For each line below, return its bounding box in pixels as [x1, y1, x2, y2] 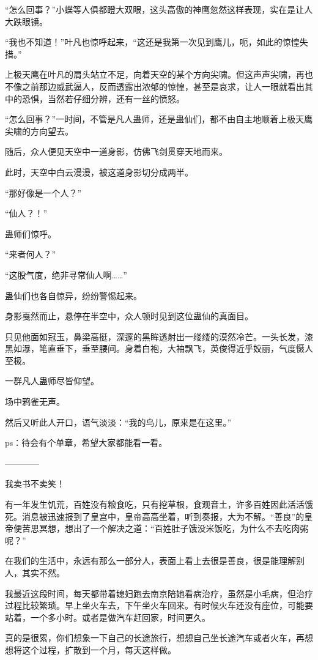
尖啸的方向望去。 [5, 124, 73, 137]
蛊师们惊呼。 [5, 227, 56, 240]
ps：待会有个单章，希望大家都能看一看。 [5, 436, 168, 449]
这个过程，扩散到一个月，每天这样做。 [21, 643, 176, 656]
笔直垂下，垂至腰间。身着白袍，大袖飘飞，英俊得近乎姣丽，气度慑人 [39, 342, 313, 355]
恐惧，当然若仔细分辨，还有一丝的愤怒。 [21, 92, 185, 105]
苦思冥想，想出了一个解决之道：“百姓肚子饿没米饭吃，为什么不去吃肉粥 [21, 522, 309, 535]
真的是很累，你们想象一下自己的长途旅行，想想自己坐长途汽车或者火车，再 [5, 631, 305, 644]
